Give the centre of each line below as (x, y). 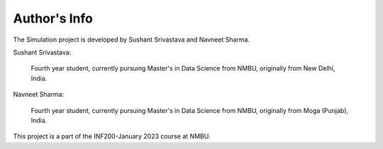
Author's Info (53, 18)
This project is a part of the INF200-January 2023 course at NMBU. (112, 136)
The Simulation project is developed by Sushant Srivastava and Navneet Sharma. (132, 40)
